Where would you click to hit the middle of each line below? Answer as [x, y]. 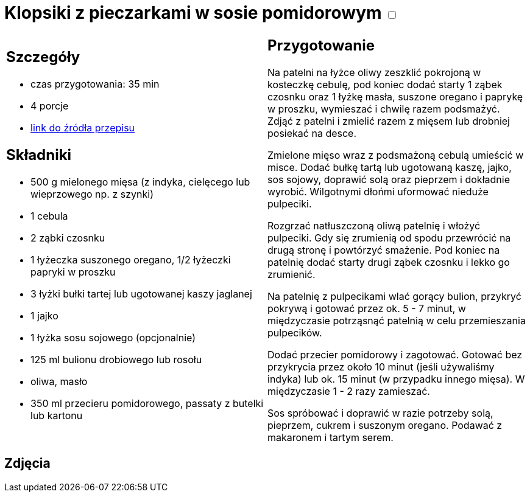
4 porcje [50, 106]
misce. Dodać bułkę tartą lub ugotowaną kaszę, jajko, [390, 167]
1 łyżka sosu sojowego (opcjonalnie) [113, 338]
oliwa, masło [59, 382]
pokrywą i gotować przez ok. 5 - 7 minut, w [367, 308]
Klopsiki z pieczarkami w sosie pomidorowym [193, 13]
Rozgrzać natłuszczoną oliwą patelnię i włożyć [374, 225]
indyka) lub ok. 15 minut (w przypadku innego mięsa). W [396, 379]
